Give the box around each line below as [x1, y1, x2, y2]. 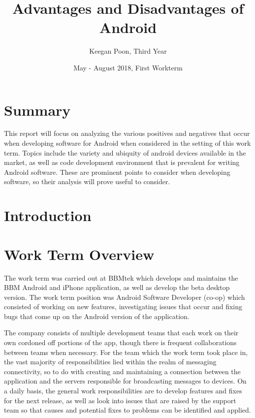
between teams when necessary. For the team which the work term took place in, [4, 347, 248, 357]
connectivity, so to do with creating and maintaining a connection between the [4, 366, 241, 376]
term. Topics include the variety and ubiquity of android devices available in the [4, 147, 246, 158]
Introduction [4, 205, 92, 225]
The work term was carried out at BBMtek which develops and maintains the [4, 272, 238, 283]
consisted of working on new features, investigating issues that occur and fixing [4, 301, 243, 312]
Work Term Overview [4, 244, 155, 264]
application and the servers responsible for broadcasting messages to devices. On [4, 376, 247, 386]
